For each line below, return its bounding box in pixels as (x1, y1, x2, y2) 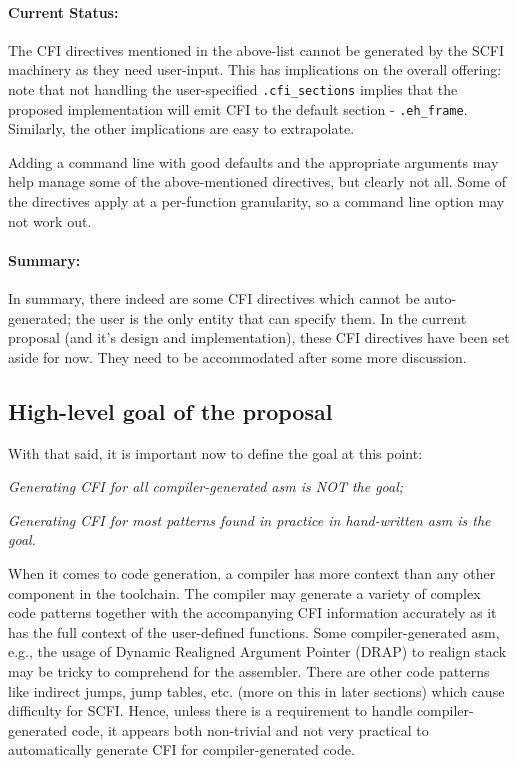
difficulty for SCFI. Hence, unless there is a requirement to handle (8, 700, 413, 721)
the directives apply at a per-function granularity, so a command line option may (8, 191, 505, 212)
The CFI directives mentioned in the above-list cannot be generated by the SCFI (8, 39, 505, 60)
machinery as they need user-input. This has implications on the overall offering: (8, 59, 502, 80)
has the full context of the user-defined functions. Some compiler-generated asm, (8, 621, 500, 642)
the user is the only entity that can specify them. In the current (75, 307, 467, 328)
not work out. (8, 210, 92, 231)
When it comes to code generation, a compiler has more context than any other (8, 563, 496, 584)
